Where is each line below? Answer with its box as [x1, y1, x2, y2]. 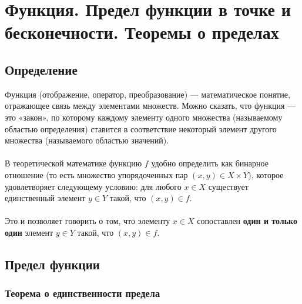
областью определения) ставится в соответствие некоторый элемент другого [5, 122, 277, 135]
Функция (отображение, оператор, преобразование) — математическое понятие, [5, 88, 290, 100]
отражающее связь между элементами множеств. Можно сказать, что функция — [5, 99, 296, 112]
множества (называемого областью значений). [5, 134, 169, 146]
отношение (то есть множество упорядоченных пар [5, 168, 188, 181]
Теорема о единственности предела [5, 286, 160, 300]
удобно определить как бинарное [151, 157, 269, 169]
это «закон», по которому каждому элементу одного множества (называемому [5, 111, 283, 123]
